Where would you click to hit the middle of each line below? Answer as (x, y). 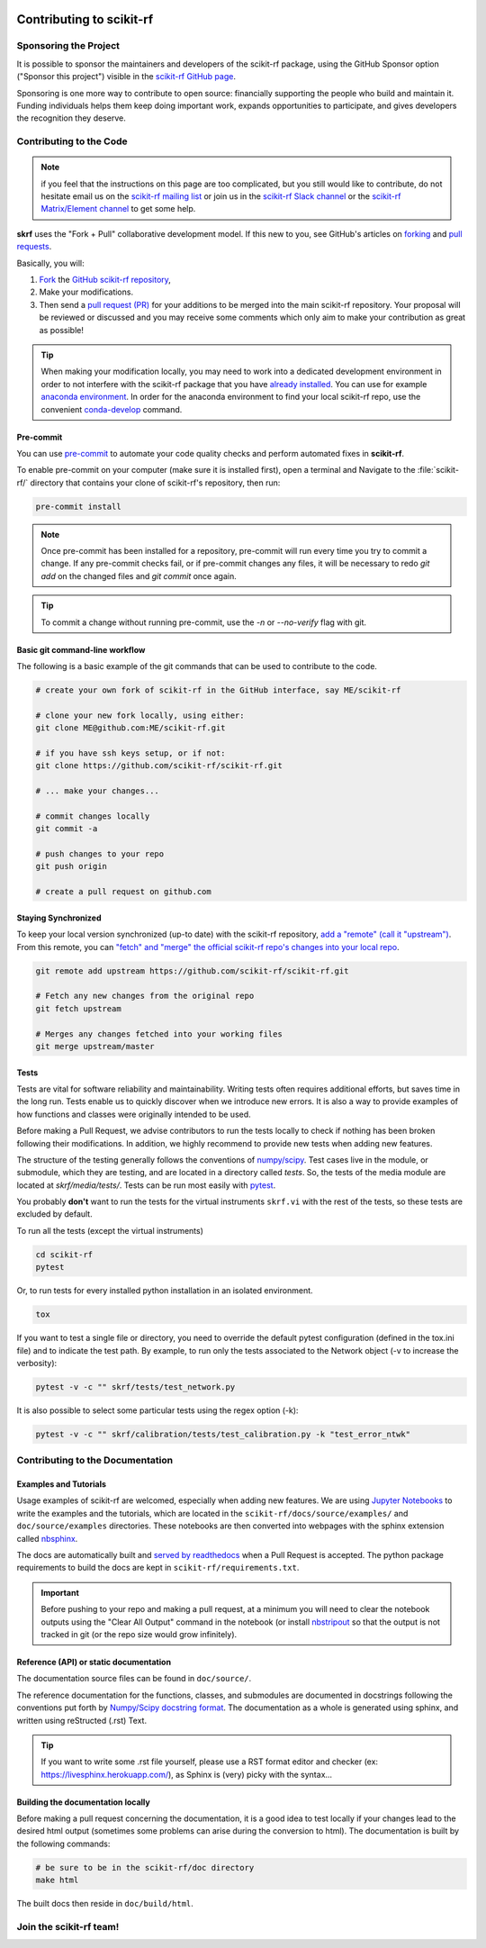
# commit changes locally (93, 816)
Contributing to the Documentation (95, 1461)
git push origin (72, 866)
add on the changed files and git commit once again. (139, 575)
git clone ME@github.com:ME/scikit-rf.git (130, 728)
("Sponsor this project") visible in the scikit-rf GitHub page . (126, 77)
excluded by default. (55, 1214)
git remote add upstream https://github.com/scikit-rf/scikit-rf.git (192, 971)
